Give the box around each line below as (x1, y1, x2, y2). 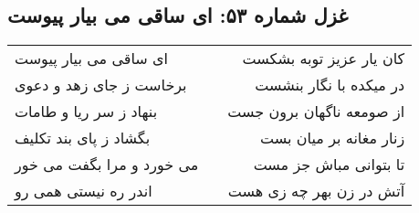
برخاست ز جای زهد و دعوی (15, 74, 187, 96)
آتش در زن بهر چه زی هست (227, 180, 405, 202)
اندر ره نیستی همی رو (15, 180, 152, 202)
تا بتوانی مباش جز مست (253, 154, 405, 176)
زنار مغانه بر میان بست (260, 127, 405, 149)
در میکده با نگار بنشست (255, 74, 405, 96)
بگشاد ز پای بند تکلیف (15, 127, 151, 149)
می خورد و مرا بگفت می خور (15, 154, 199, 176)
